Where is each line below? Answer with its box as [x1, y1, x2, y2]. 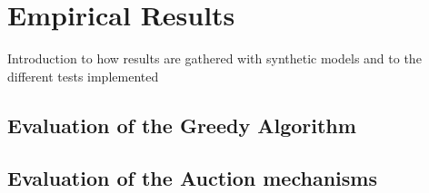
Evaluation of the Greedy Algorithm [7, 111, 356, 139]
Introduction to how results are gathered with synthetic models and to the [7, 49, 422, 68]
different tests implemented [7, 66, 159, 85]
